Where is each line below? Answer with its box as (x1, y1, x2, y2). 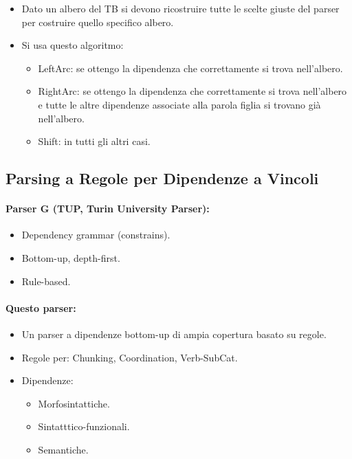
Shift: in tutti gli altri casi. (38, 134, 151, 148)
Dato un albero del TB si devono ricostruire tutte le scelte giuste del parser (21, 1, 340, 15)
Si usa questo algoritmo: (21, 38, 124, 52)
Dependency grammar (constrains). (21, 227, 170, 242)
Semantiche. (38, 442, 89, 456)
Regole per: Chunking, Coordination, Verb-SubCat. (21, 350, 238, 364)
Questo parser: (5, 300, 76, 315)
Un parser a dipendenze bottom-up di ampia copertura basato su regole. (21, 326, 327, 341)
